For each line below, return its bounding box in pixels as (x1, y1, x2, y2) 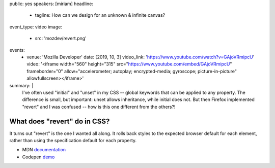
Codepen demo (22, 154, 55, 160)
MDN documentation (22, 147, 66, 153)
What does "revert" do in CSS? (9, 117, 110, 125)
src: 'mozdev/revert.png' (35, 36, 87, 42)
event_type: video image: (9, 23, 62, 30)
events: (9, 47, 25, 53)
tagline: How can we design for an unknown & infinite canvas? (35, 12, 166, 18)
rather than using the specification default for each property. (9, 137, 137, 143)
